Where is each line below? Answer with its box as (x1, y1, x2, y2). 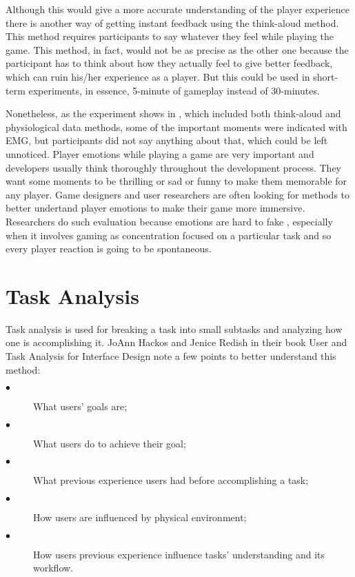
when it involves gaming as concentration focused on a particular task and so (6, 227, 332, 242)
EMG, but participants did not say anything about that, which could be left (6, 133, 328, 148)
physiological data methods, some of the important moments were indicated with (6, 119, 347, 134)
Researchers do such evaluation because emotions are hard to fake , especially (6, 214, 333, 228)
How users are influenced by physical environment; (33, 509, 247, 524)
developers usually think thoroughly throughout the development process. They (6, 160, 342, 174)
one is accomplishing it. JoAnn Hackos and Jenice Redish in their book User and (6, 335, 347, 350)
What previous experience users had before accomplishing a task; (33, 473, 309, 487)
